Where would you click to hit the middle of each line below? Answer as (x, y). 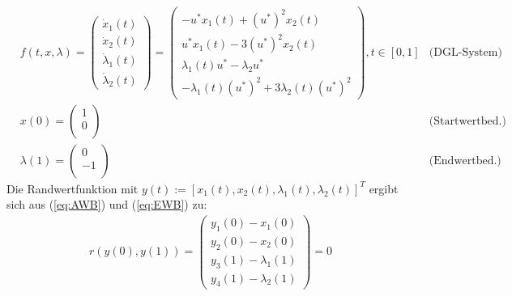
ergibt (384, 188)
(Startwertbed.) (467, 121)
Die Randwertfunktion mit (73, 188)
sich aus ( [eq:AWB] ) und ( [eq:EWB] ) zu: (107, 204)
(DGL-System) (465, 52)
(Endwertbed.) (465, 161)
